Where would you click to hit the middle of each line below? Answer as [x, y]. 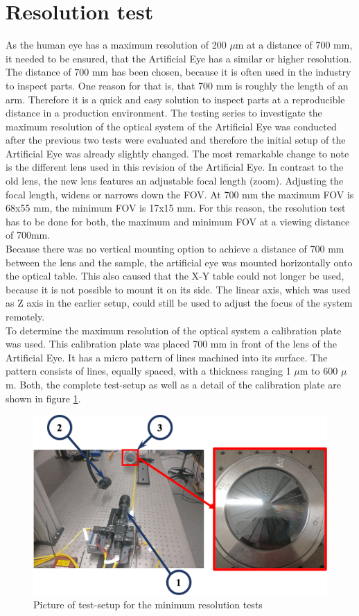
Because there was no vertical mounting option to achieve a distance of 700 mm [175, 249]
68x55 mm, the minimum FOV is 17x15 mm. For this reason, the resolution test [176, 208]
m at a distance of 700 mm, [294, 45]
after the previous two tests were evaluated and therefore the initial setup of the [176, 140]
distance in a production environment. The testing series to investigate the [164, 113]
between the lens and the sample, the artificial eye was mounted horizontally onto [179, 262]
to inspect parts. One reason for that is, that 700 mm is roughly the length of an [177, 85]
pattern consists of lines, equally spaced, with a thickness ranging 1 [148, 371]
